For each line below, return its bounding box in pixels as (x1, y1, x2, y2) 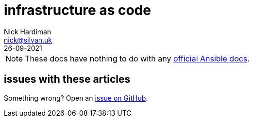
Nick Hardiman (4, 27, 51, 36)
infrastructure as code (4, 2, 151, 18)
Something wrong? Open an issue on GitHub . (4, 93, 148, 102)
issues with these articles (4, 73, 131, 86)
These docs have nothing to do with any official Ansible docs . (25, 53, 250, 63)
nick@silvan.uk (4, 35, 52, 44)
